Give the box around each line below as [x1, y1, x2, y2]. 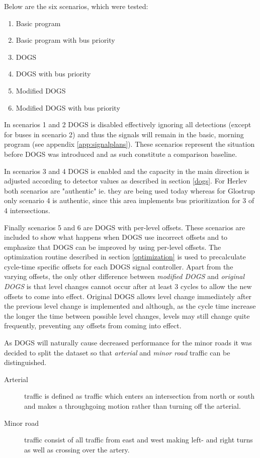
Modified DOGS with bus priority [16, 102, 120, 113]
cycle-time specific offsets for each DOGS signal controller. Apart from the [4, 261, 233, 271]
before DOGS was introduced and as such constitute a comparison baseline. [4, 148, 237, 159]
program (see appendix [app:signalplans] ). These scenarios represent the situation [4, 139, 255, 149]
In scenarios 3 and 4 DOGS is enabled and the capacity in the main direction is [4, 165, 249, 176]
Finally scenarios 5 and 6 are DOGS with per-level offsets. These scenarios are [4, 222, 245, 232]
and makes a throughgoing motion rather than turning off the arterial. [24, 401, 241, 411]
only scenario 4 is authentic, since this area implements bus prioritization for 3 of [4, 195, 254, 206]
